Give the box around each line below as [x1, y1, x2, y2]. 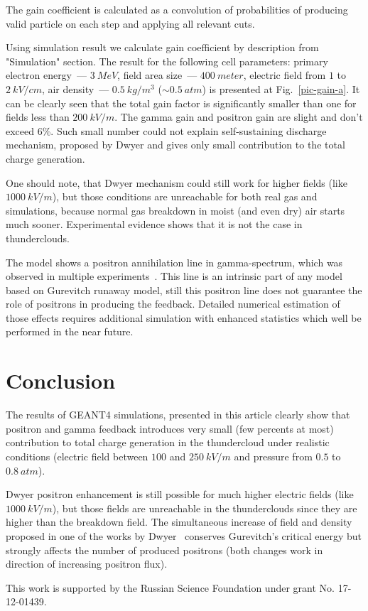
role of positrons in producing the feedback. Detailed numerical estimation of [6, 296, 340, 311]
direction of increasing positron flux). [6, 556, 168, 571]
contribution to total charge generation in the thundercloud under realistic [6, 435, 330, 450]
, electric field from [243, 67, 326, 82]
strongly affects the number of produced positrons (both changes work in [6, 542, 323, 557]
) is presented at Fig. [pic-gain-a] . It [202, 81, 360, 96]
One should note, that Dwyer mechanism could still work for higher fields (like [6, 175, 347, 190]
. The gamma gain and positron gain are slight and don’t [114, 109, 363, 124]
